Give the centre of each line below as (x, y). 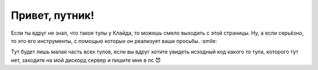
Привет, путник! (52, 15)
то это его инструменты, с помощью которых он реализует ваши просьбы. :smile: (114, 41)
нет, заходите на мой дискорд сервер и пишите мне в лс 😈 (86, 60)
